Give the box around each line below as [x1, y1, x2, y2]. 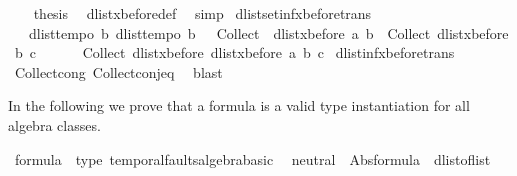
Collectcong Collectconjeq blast [14, 61, 223, 82]
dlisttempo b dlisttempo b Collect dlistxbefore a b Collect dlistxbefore [28, 22, 509, 43]
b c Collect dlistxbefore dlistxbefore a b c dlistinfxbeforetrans [14, 42, 455, 63]
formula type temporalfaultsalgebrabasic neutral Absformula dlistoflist [14, 148, 491, 169]
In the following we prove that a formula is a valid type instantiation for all [8, 95, 470, 116]
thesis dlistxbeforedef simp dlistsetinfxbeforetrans [33, 3, 372, 23]
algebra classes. [8, 114, 101, 135]
